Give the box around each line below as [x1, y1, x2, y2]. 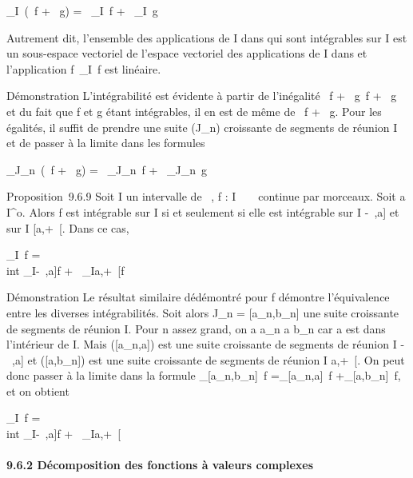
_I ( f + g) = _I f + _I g [6, 2, 158, 18]
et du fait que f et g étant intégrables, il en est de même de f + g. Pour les [6, 102, 382, 119]
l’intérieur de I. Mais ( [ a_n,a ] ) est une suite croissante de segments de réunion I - [6, 336, 405, 353]
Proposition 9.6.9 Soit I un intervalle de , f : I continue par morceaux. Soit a [6, 188, 406, 205]
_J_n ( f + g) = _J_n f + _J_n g [6, 161, 208, 177]
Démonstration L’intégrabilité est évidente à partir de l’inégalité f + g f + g [6, 87, 397, 104]
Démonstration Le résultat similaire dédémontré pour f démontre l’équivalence [6, 289, 390, 305]
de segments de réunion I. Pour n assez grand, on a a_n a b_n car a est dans [6, 320, 386, 337]
